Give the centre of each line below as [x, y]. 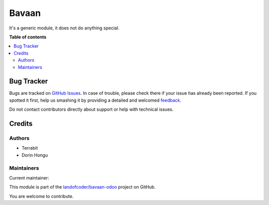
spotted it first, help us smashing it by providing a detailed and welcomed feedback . [95, 100]
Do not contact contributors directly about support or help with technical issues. [91, 109]
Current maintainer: [29, 178]
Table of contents [28, 37]
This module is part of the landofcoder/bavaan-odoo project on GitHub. [82, 187]
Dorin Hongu [35, 155]
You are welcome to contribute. [41, 196]
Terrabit [30, 148]
